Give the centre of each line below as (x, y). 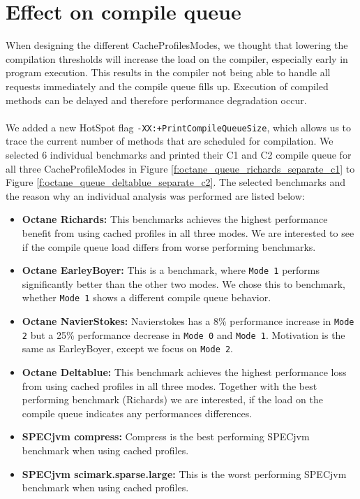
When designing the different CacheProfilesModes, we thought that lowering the (177, 45)
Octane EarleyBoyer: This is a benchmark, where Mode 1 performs (171, 270)
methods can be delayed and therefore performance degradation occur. (156, 100)
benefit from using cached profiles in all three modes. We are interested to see (188, 232)
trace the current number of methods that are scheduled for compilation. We (170, 141)
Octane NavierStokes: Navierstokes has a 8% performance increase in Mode (188, 321)
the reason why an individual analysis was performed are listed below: (155, 195)
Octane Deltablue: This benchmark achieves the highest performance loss (184, 371)
